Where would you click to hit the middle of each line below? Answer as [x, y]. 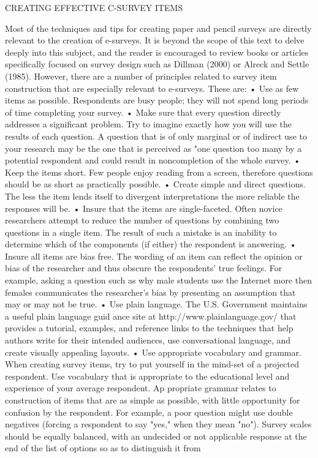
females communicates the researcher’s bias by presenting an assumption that [150, 292]
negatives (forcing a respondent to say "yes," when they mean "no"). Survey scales [158, 424]
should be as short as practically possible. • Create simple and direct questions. [155, 184]
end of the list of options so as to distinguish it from [103, 448]
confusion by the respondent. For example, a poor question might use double [149, 412]
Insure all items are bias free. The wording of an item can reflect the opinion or [154, 256]
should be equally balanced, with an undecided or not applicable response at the [156, 436]
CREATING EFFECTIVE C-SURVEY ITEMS [94, 7]
